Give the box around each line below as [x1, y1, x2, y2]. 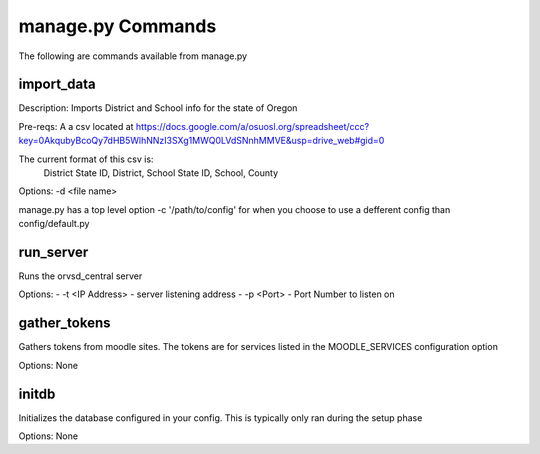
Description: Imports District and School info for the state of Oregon [18, 102, 298, 114]
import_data [18, 76, 97, 93]
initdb [18, 385, 56, 402]
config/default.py [18, 218, 90, 230]
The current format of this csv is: [18, 153, 154, 165]
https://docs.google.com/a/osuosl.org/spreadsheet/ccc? [135, 120, 370, 132]
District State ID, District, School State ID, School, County [43, 167, 279, 179]
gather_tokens [18, 315, 111, 332]
